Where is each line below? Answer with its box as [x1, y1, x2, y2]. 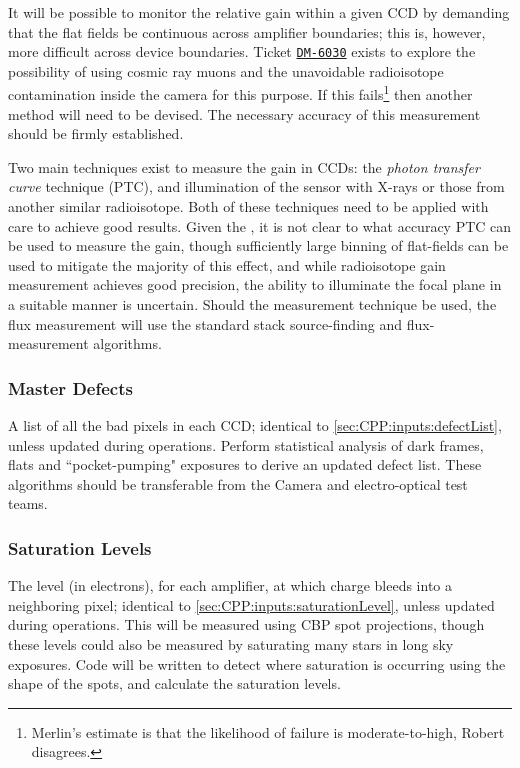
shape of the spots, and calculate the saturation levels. [8, 673, 341, 694]
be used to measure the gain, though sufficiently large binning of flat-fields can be [8, 235, 509, 256]
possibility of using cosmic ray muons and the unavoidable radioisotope [8, 60, 444, 81]
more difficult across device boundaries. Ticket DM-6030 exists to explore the [8, 41, 476, 62]
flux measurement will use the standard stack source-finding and [8, 313, 403, 334]
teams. [8, 493, 48, 514]
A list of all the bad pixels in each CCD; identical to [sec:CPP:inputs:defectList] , [8, 415, 502, 436]
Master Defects [8, 375, 133, 400]
